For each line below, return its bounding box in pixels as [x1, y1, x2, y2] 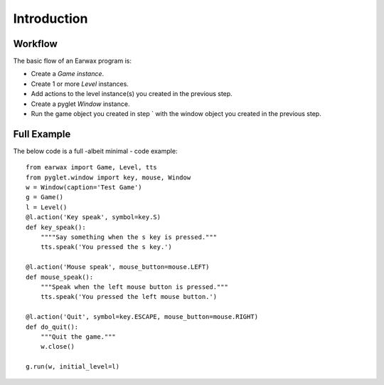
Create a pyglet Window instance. [31, 100, 130, 108]
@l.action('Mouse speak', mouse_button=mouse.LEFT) [26, 263, 210, 271]
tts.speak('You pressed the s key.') [40, 243, 172, 251]
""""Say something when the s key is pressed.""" [40, 233, 217, 241]
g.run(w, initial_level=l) [26, 363, 120, 371]
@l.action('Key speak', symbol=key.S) [26, 213, 161, 221]
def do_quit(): [26, 322, 79, 331]
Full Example [13, 128, 71, 140]
